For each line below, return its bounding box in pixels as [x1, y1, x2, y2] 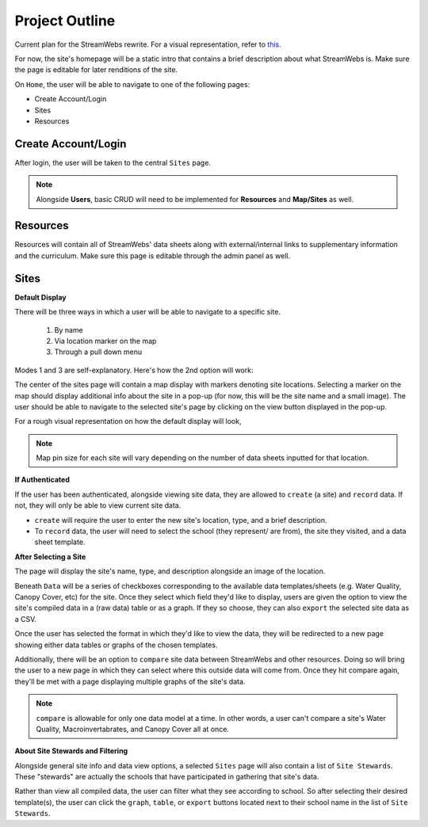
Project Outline [14, 12, 116, 29]
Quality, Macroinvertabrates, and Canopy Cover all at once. [36, 724, 230, 734]
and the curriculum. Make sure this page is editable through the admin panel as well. [14, 250, 291, 261]
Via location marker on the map [54, 336, 157, 345]
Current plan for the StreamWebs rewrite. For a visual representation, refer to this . [14, 40, 281, 49]
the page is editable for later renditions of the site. [14, 65, 178, 74]
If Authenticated [14, 475, 71, 485]
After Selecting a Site [14, 551, 86, 562]
